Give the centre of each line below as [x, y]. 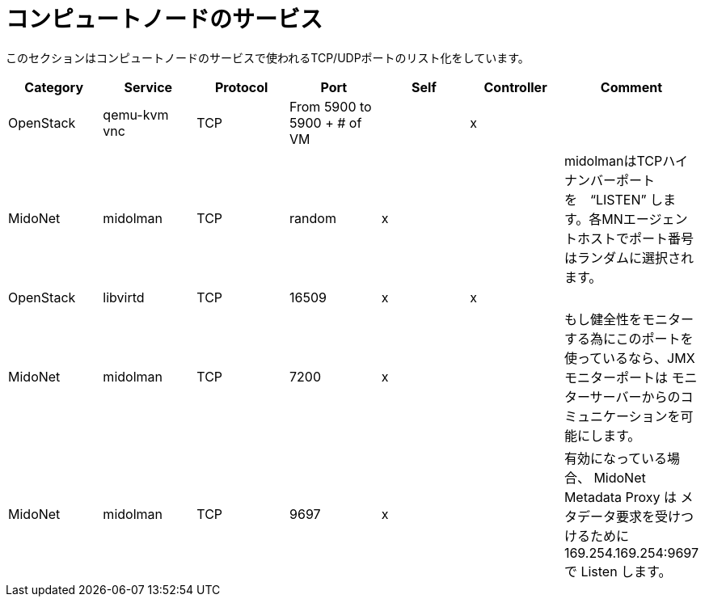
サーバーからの [635, 396]
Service [148, 87]
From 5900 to [331, 106]
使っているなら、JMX [629, 358]
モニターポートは [616, 377]
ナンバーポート [609, 180]
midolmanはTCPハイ [626, 160]
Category [54, 87]
